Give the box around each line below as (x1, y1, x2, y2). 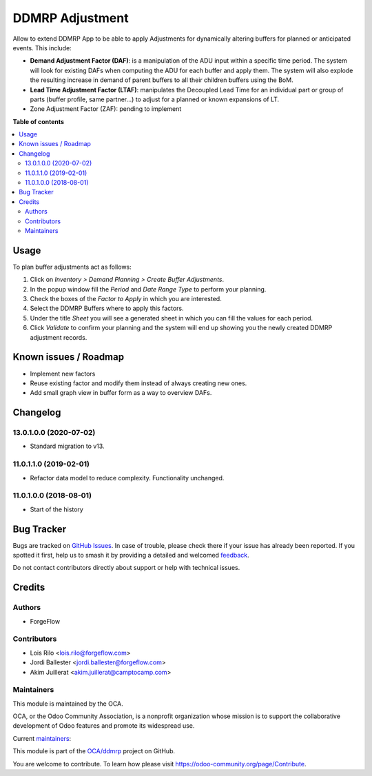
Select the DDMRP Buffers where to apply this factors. (30, 304, 184, 313)
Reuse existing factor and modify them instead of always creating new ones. (30, 379, 247, 387)
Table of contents (12, 117, 65, 125)
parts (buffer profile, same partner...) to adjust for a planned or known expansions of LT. (30, 95, 280, 103)
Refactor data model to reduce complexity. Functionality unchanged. (30, 473, 225, 482)
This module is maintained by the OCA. (12, 700, 123, 708)
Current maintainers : (12, 734, 72, 742)
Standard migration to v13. (30, 442, 105, 451)
